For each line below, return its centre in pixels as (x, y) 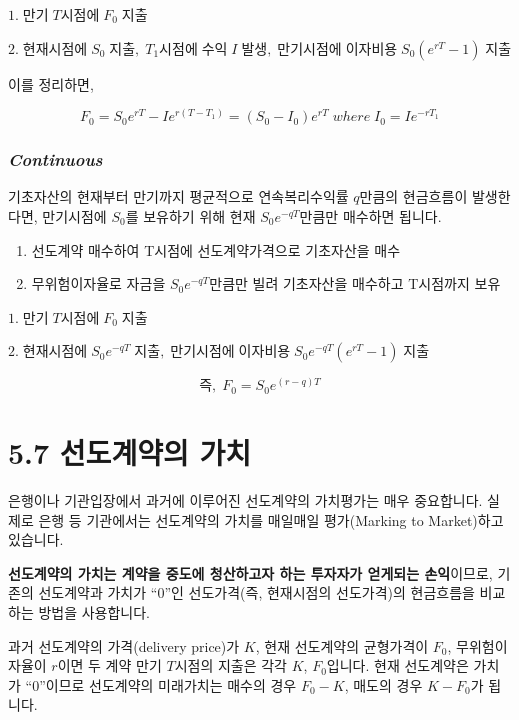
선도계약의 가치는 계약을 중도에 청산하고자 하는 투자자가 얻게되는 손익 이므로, (250, 572)
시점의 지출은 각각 (231, 665)
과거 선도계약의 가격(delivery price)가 (124, 645)
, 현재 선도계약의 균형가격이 (342, 645)
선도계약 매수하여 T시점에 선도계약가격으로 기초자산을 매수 (216, 249)
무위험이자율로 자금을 (98, 283)
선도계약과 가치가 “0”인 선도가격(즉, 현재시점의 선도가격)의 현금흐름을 (256, 592)
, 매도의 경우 (383, 684)
